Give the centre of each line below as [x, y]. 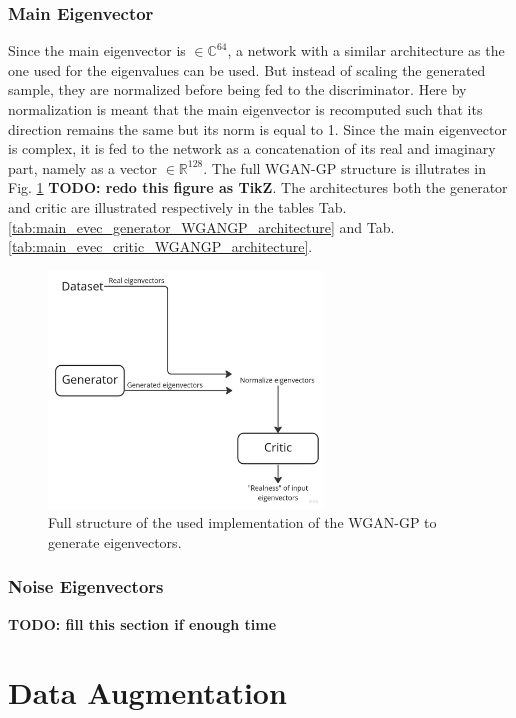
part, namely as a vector [83, 167]
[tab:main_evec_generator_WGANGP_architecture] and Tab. [201, 226]
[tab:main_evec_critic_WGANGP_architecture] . [160, 246]
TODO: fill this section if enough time [142, 623]
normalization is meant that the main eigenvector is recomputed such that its [245, 109]
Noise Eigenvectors [86, 586]
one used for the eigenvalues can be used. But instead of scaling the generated [247, 69]
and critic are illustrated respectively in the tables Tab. [177, 206]
